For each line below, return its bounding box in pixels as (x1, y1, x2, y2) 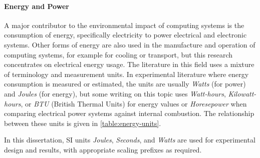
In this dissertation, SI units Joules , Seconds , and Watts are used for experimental (4, 134, 255, 145)
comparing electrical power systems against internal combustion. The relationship (4, 108, 254, 118)
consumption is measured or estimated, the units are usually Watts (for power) (4, 78, 246, 89)
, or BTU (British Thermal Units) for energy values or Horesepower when (21, 98, 247, 108)
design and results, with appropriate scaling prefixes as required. (4, 144, 202, 154)
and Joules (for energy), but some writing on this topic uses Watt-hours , (4, 88, 226, 98)
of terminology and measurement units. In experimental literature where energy (4, 68, 249, 79)
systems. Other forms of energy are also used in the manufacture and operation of (4, 39, 255, 49)
